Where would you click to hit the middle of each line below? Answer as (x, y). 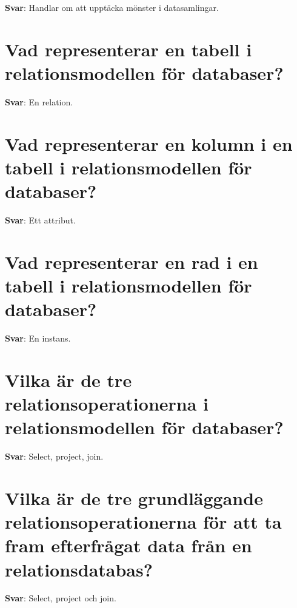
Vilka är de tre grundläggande (134, 497)
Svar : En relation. (39, 101)
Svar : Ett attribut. (40, 220)
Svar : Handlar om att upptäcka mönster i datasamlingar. (112, 7)
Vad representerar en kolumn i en (149, 143)
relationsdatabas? (79, 569)
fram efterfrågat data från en (128, 545)
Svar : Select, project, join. (54, 456)
